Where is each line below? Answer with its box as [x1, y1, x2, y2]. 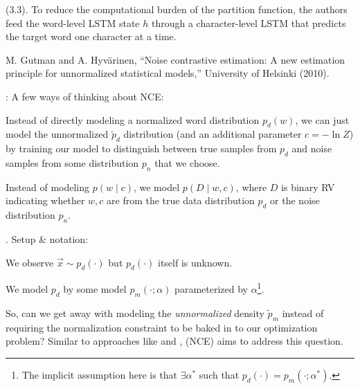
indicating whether [6, 193, 85, 208]
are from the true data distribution [107, 193, 255, 208]
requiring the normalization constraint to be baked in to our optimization [6, 320, 318, 334]
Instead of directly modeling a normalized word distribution [6, 112, 260, 127]
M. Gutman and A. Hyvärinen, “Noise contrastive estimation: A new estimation [6, 52, 345, 66]
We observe [6, 255, 54, 269]
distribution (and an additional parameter [123, 127, 302, 141]
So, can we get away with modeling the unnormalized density [6, 305, 264, 320]
